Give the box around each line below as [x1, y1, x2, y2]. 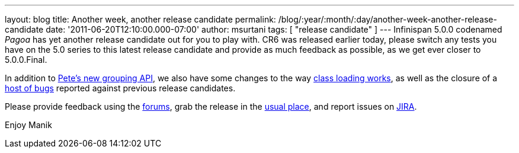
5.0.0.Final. [5, 55, 47, 65]
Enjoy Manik [5, 120, 52, 130]
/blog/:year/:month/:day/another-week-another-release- [278, 14, 497, 24]
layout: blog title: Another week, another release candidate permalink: [5, 14, 276, 24]
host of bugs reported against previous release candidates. [5, 83, 236, 93]
